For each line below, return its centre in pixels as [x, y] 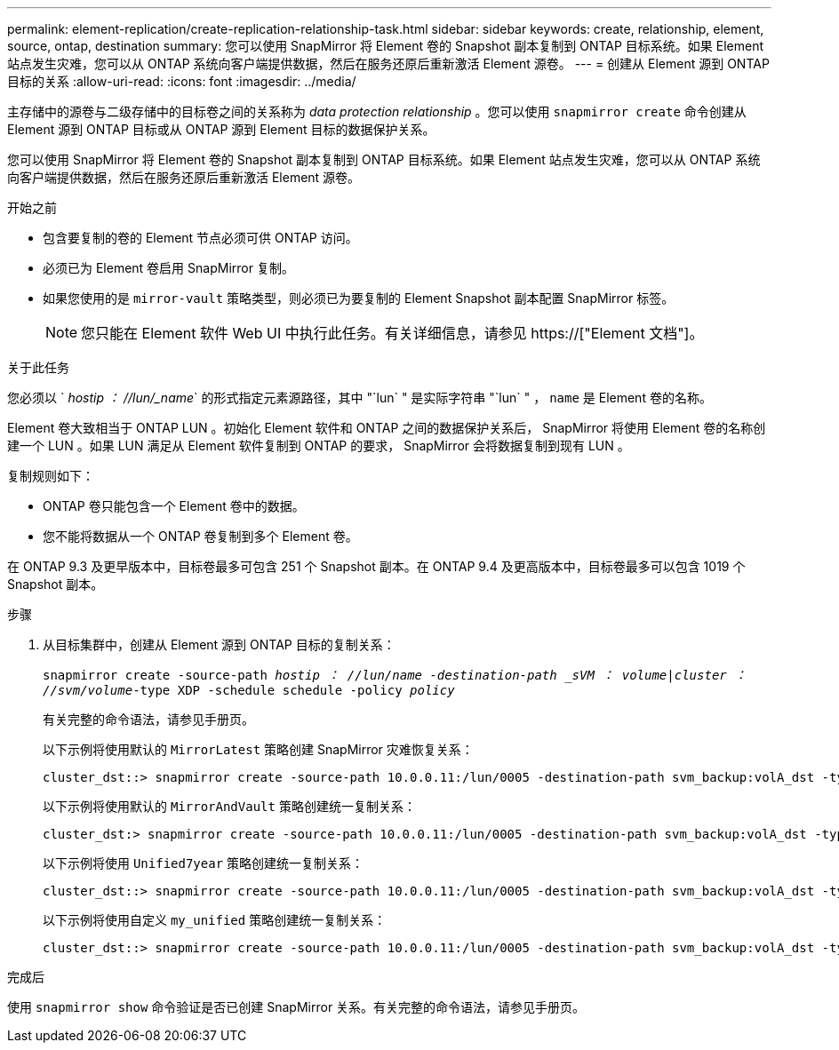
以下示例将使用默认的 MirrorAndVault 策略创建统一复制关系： [229, 806]
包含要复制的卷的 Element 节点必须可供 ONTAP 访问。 [200, 238]
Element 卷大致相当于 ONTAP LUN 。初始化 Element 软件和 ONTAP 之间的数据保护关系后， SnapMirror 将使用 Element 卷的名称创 [387, 428]
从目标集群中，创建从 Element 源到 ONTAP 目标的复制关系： [219, 644]
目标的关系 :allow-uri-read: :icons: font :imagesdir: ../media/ [182, 81]
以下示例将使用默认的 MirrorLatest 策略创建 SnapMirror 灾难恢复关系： [258, 749]
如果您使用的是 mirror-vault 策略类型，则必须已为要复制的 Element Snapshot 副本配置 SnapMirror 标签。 [359, 298]
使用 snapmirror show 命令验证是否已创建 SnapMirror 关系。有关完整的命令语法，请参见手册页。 [296, 1007]
